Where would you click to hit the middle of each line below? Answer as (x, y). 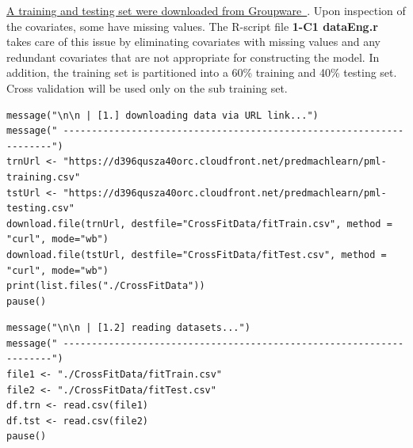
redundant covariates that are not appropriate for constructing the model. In (193, 57)
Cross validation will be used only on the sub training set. (147, 87)
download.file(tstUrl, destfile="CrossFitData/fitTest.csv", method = (197, 254)
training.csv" (44, 177)
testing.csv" (40, 209)
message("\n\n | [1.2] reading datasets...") (128, 328)
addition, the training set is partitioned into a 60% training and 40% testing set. (202, 72)
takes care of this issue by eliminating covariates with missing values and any (193, 42)
